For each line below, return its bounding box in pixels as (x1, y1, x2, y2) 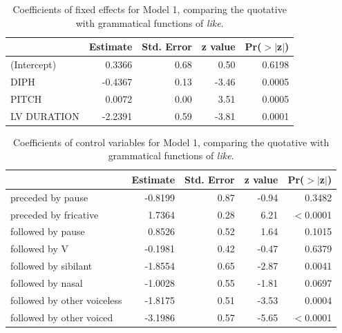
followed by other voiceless (10, 292, 122, 307)
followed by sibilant (10, 259, 93, 273)
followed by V (10, 241, 68, 256)
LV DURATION (10, 108, 79, 123)
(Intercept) (10, 57, 57, 72)
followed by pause (10, 224, 85, 239)
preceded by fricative (10, 207, 99, 221)
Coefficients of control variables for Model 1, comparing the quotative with (12, 134, 330, 149)
